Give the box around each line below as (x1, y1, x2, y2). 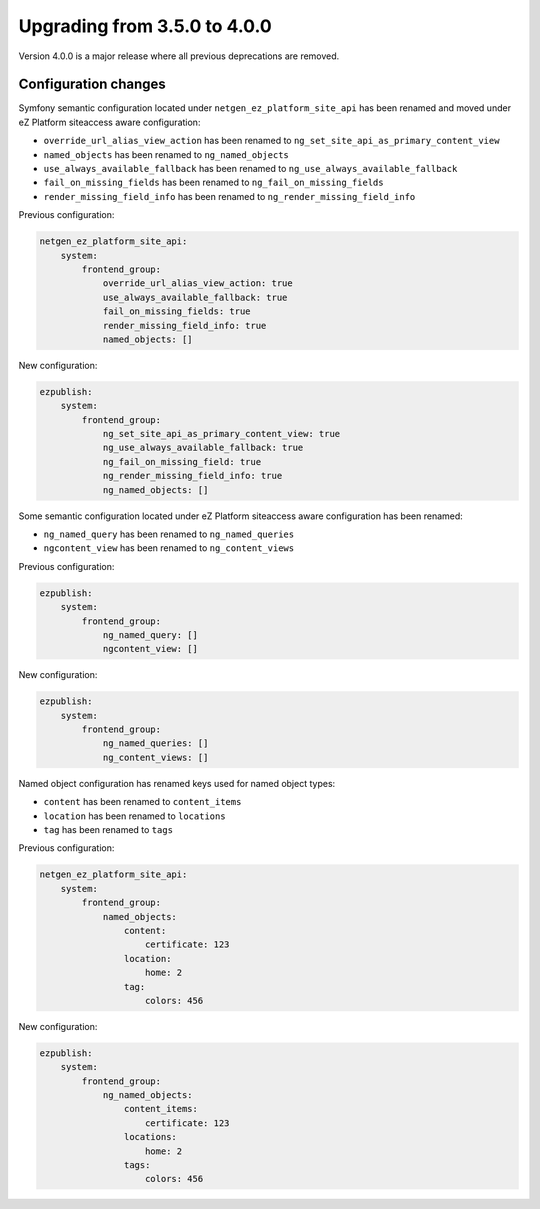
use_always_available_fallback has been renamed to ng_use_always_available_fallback (43, 163, 458, 175)
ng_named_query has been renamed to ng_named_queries (43, 528, 295, 540)
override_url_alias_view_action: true (102, 278, 294, 289)
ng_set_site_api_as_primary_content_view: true (102, 428, 341, 440)
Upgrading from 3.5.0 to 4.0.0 (18, 15, 272, 37)
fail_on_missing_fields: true (102, 306, 251, 317)
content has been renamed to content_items (43, 796, 242, 808)
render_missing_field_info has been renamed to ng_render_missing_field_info (43, 190, 416, 202)
